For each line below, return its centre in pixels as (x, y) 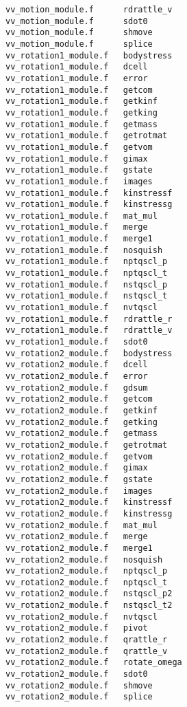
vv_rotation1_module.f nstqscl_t (87, 296)
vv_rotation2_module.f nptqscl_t (87, 582)
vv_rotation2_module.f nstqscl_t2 (89, 606)
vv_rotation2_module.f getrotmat (87, 445)
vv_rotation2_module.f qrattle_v (87, 651)
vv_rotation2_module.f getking (82, 422)
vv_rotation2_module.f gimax (77, 468)
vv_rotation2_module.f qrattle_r (87, 640)
